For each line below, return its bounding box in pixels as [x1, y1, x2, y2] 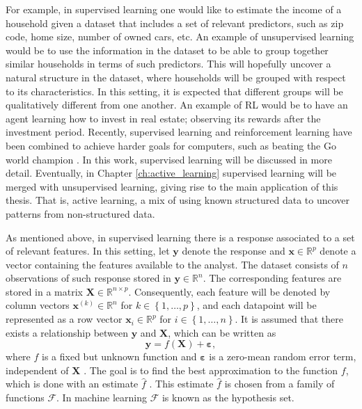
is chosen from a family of [224, 376, 335, 391]
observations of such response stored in [6, 271, 171, 285]
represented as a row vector [6, 312, 123, 326]
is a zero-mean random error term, [209, 349, 356, 364]
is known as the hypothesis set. [162, 390, 294, 405]
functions [6, 390, 45, 405]
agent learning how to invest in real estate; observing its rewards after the [6, 111, 321, 125]
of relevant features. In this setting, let [6, 243, 170, 258]
